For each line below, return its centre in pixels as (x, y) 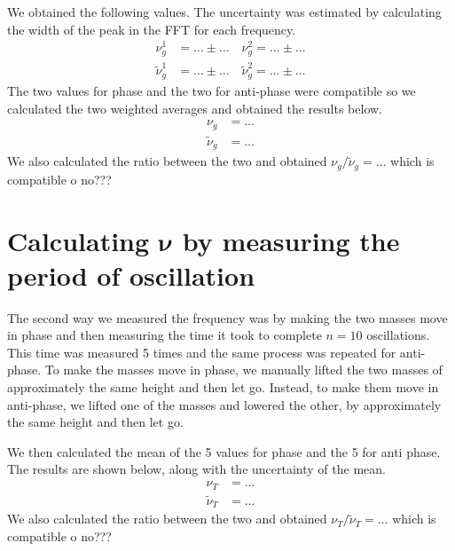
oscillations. (398, 335)
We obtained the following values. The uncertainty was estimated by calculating (224, 12)
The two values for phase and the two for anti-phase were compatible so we (212, 90)
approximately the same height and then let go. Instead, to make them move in (223, 387)
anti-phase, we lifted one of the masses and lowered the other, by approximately (224, 404)
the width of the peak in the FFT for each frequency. (152, 29)
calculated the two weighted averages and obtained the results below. (195, 108)
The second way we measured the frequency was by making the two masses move (227, 317)
